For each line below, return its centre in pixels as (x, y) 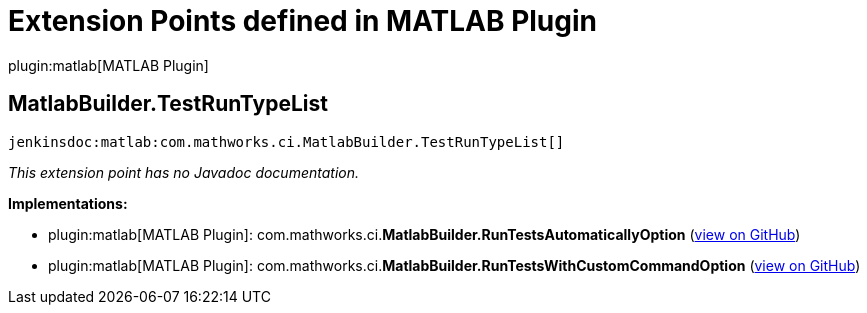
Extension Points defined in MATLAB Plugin (302, 21)
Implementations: (68, 203)
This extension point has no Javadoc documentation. (184, 172)
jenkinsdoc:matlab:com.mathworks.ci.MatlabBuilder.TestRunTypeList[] (286, 141)
